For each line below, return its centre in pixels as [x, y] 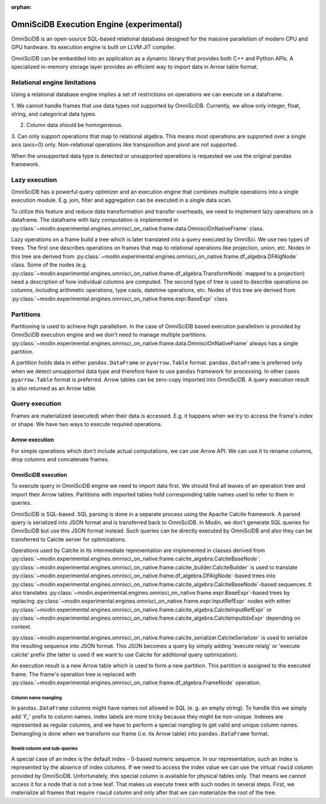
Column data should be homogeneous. [75, 125]
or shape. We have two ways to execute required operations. [87, 424]
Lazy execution [34, 180]
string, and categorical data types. [54, 114]
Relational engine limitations [54, 82]
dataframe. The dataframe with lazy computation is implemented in [94, 220]
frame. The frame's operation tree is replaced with [74, 674]
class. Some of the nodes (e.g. [49, 265]
